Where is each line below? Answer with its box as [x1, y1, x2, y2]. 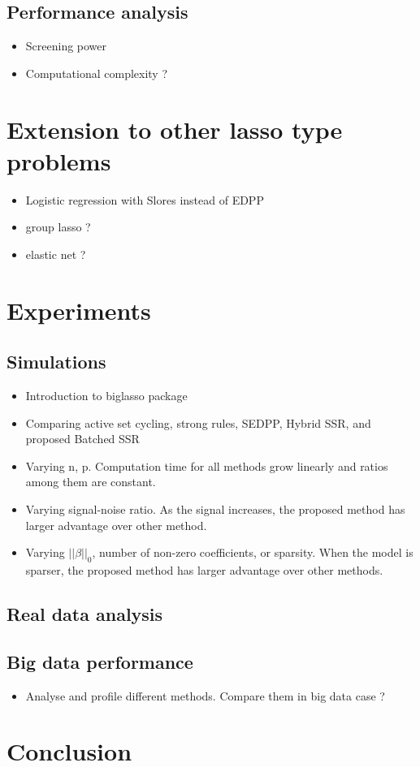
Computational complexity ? [25, 64, 168, 81]
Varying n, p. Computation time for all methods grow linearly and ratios [25, 457, 388, 474]
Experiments [6, 293, 151, 326]
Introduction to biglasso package [25, 387, 188, 404]
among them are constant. [25, 473, 156, 490]
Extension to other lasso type [6, 112, 343, 145]
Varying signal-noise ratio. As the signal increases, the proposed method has [25, 501, 405, 518]
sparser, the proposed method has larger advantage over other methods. [25, 562, 383, 579]
